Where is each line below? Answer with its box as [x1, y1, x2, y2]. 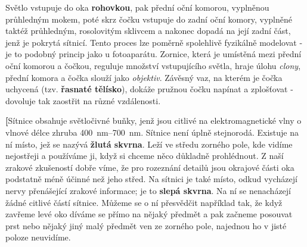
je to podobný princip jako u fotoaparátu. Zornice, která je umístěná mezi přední [5, 48, 302, 60]
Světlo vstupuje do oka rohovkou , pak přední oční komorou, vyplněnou [5, 1, 269, 13]
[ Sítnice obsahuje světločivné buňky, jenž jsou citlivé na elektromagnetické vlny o [5, 114, 302, 127]
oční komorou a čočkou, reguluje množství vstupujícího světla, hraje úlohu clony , [5, 59, 301, 71]
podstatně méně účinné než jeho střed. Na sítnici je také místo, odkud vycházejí [5, 173, 297, 185]
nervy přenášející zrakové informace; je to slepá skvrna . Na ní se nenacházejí [5, 184, 291, 196]
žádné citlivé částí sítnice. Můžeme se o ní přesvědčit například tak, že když [5, 196, 283, 208]
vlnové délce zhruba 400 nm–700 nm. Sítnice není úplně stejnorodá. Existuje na [5, 126, 299, 138]
